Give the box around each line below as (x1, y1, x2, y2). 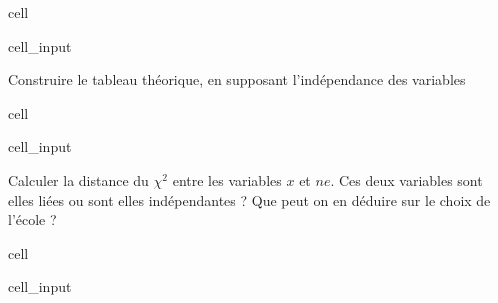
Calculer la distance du (8, 169, 149, 190)
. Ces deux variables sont (330, 169, 483, 190)
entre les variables (172, 169, 282, 190)
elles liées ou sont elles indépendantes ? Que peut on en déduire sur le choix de (8, 189, 491, 210)
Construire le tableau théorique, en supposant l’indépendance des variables (8, 69, 466, 90)
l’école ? (8, 209, 57, 230)
